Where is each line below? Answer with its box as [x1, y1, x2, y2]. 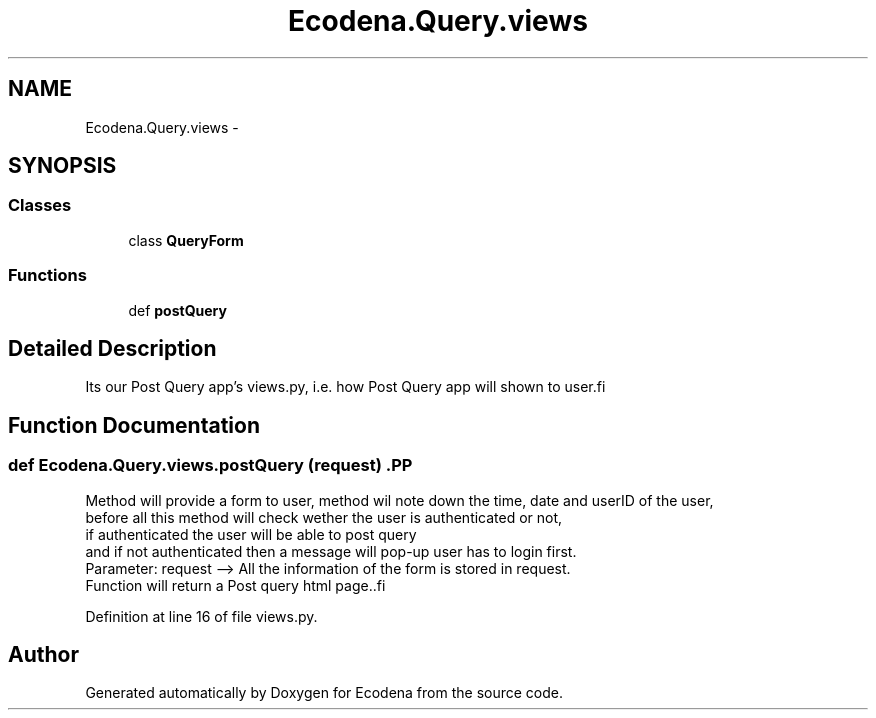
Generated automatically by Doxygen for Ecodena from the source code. [85, 684, 564, 702]
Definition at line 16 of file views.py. [85, 607, 318, 625]
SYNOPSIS [8, 153, 117, 179]
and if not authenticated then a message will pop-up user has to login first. [85, 542, 577, 560]
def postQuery [128, 301, 227, 319]
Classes [8, 195, 72, 216]
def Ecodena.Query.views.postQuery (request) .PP [8, 455, 413, 476]
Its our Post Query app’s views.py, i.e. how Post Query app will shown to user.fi [85, 378, 606, 396]
